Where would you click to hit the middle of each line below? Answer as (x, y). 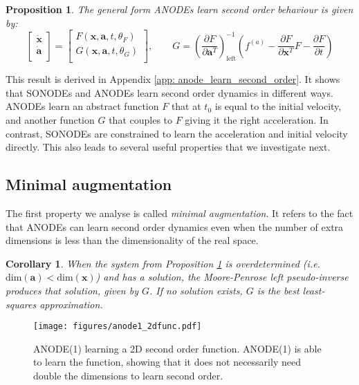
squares (21, 304)
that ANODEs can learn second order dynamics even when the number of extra (175, 226)
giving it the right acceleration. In (257, 120)
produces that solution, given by (72, 291)
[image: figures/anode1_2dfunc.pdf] (118, 327)
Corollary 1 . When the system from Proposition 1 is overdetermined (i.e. (163, 263)
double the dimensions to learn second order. (128, 376)
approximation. (71, 304)
